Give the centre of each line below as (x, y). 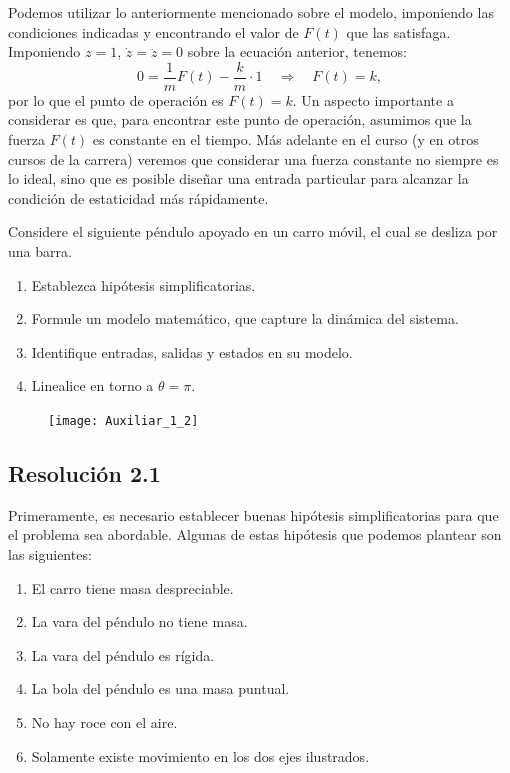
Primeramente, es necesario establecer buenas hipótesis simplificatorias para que (253, 514)
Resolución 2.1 (84, 473)
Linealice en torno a (92, 385)
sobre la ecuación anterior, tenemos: (297, 51)
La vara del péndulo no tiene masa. (139, 621)
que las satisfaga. (398, 31)
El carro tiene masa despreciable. (132, 587)
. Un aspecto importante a (373, 99)
